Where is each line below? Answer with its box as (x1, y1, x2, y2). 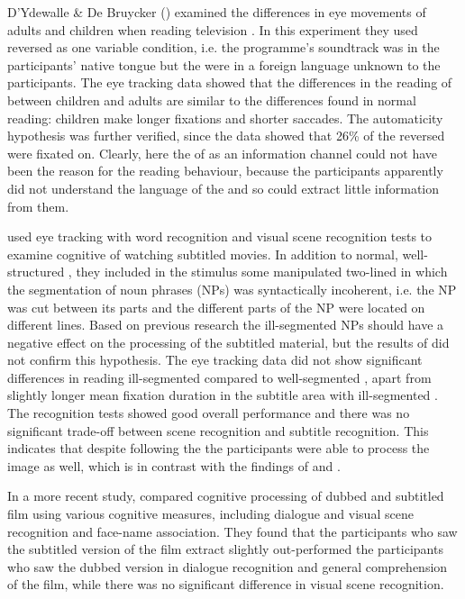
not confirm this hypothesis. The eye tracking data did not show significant (7, 350, 423, 369)
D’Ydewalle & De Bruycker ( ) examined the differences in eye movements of (7, 3, 426, 21)
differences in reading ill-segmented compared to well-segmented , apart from (7, 368, 432, 386)
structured (7, 262, 65, 281)
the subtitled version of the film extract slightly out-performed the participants (7, 540, 443, 558)
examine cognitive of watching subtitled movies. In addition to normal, (7, 244, 398, 263)
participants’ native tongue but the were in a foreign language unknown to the (7, 55, 441, 74)
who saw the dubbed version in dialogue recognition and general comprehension (7, 557, 448, 576)
